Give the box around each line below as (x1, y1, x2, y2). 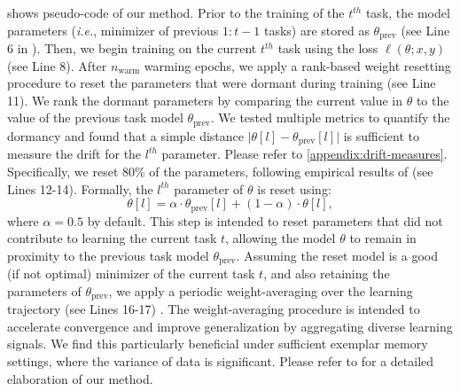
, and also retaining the (263, 264, 390, 283)
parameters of (7, 281, 82, 300)
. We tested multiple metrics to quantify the (210, 108, 450, 127)
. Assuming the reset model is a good (236, 246, 439, 264)
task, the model (365, 4, 450, 21)
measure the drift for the (7, 145, 142, 163)
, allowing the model (225, 229, 336, 247)
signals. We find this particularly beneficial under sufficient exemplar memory (7, 334, 428, 353)
